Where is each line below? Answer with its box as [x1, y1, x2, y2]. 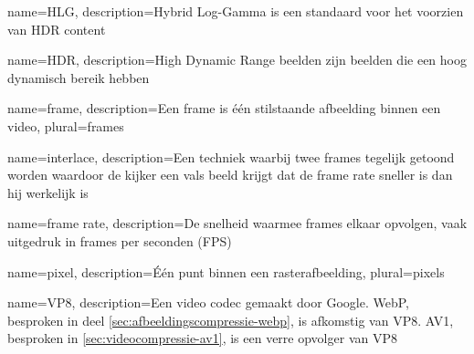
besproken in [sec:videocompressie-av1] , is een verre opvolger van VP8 [7, 328, 397, 348]
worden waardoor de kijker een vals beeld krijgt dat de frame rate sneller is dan [7, 165, 453, 184]
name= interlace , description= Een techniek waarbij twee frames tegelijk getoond [7, 147, 455, 166]
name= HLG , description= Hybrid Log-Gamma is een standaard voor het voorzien [7, 2, 464, 20]
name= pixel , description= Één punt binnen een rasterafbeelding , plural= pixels [7, 262, 445, 281]
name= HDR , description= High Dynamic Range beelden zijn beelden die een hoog [7, 50, 467, 69]
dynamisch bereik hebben [7, 68, 150, 87]
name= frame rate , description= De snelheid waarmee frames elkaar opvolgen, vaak [7, 213, 468, 233]
